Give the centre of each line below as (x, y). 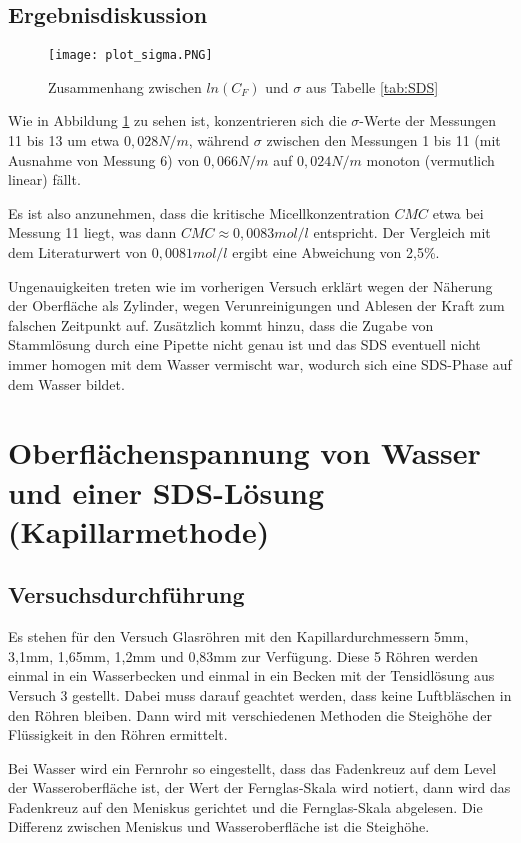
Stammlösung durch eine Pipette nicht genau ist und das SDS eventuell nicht (244, 344)
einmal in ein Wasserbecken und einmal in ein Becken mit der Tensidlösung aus (251, 675)
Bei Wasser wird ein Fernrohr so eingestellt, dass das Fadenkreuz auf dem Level (252, 767)
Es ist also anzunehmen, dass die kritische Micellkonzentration (199, 212)
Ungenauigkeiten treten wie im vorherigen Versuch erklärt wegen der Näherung (250, 285)
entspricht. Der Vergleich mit (402, 232)
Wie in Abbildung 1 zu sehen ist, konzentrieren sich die (177, 120)
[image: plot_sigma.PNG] (130, 55)
